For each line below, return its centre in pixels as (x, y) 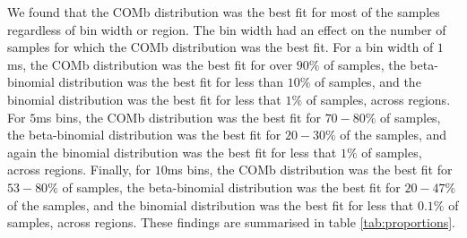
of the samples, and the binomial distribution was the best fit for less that (211, 204)
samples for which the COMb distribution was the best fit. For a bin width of (221, 47)
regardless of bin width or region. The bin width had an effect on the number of (227, 29)
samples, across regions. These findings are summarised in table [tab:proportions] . (231, 222)
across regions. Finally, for (79, 170)
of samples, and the (368, 82)
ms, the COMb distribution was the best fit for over (150, 64)
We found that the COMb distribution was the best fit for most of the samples (224, 12)
